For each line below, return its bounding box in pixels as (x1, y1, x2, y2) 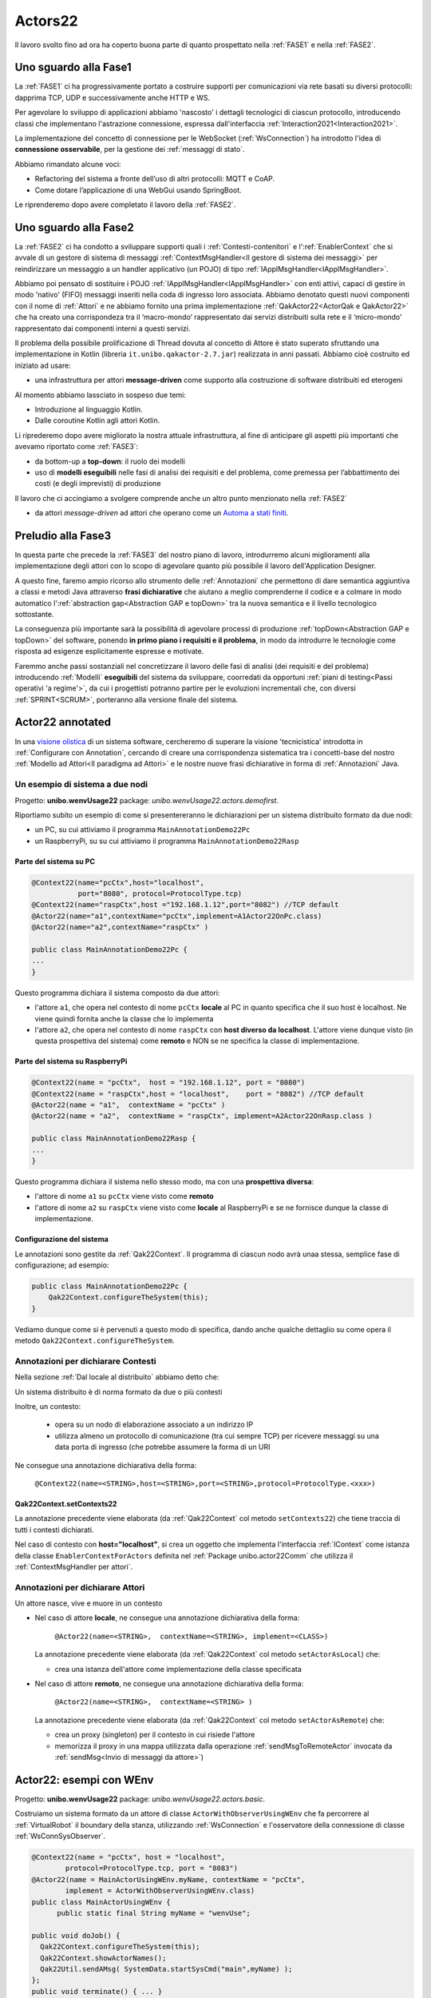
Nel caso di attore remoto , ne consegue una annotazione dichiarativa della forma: (34, 1679, 304, 1689)
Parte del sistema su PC (14, 856, 96, 866)
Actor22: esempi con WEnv (14, 1773, 154, 1786)
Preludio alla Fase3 (14, 528, 112, 543)
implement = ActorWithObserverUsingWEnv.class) (65, 1886, 255, 1896)
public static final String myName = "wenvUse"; (57, 1908, 251, 1918)
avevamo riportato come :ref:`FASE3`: (14, 442, 139, 452)
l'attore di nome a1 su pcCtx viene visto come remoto (34, 1192, 215, 1201)
